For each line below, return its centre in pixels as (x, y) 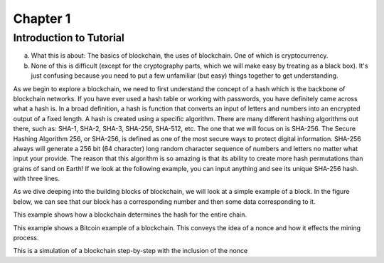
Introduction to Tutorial (69, 38)
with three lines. (37, 179)
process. (26, 238)
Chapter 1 (42, 19)
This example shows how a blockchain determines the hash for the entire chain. (130, 215)
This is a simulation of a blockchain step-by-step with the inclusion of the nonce (130, 251)
